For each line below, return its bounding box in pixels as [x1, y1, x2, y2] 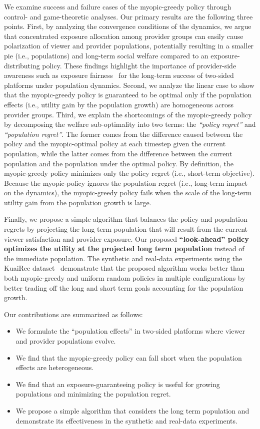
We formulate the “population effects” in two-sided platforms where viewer [15, 326, 245, 336]
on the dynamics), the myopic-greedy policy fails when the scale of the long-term [4, 187, 252, 198]
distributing [4, 60, 40, 70]
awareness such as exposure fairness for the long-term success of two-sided [4, 70, 234, 80]
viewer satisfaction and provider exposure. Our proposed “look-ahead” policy [4, 233, 249, 244]
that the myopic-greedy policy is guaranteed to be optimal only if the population [4, 89, 252, 100]
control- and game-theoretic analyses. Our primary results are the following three [4, 11, 253, 21]
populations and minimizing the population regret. [15, 389, 171, 399]
